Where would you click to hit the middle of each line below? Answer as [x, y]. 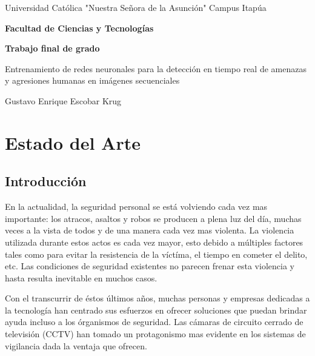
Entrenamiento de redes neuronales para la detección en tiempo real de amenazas [156, 68]
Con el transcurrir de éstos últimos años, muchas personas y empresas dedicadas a [157, 298]
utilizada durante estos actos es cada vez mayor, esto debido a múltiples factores [154, 242]
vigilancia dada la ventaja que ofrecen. [76, 345]
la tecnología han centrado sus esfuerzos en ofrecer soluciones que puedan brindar [156, 310]
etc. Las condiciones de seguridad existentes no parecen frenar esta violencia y [150, 266]
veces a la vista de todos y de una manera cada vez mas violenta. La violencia [150, 230]
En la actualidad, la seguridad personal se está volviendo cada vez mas [136, 207]
